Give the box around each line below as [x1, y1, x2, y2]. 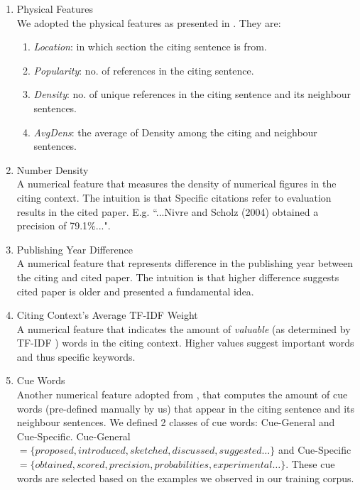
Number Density [16, 162, 89, 177]
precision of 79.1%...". [16, 218, 111, 233]
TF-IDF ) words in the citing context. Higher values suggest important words [16, 335, 354, 350]
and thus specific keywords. [16, 349, 136, 364]
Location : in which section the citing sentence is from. [33, 39, 267, 54]
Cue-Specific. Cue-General [16, 428, 131, 443]
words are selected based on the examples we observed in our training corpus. [16, 470, 354, 485]
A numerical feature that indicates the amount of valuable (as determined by [16, 321, 351, 336]
